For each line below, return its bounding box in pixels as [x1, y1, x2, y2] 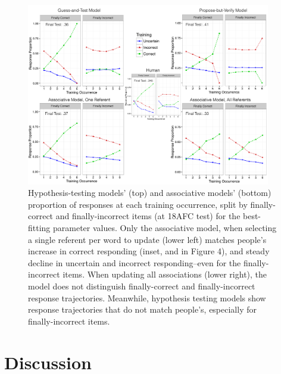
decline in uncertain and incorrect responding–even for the [28, 256, 241, 269]
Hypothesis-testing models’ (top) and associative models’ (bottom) [28, 186, 271, 199]
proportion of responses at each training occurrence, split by [28, 198, 248, 210]
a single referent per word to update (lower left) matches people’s [28, 233, 267, 245]
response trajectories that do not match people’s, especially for [28, 303, 257, 316]
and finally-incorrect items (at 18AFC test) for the [55, 210, 241, 222]
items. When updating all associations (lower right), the [63, 268, 267, 280]
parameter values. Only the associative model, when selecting [53, 222, 277, 234]
